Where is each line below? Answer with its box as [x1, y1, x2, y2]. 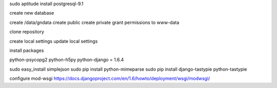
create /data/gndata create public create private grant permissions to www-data [9, 19, 180, 25]
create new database [9, 10, 54, 16]
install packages [9, 47, 44, 53]
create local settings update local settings [9, 38, 98, 44]
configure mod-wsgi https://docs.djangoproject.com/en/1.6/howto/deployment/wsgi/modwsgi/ [9, 75, 210, 81]
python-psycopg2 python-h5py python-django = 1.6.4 [9, 56, 124, 63]
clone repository [9, 28, 45, 35]
